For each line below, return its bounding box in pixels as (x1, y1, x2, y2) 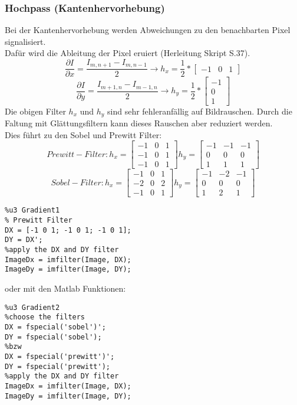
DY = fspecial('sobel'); (5, 332, 102, 341)
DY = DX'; (5, 236, 43, 244)
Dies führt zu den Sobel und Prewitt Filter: (5, 128, 162, 141)
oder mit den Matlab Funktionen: (5, 282, 126, 294)
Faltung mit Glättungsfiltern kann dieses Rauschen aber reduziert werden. (5, 117, 273, 129)
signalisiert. (5, 35, 46, 47)
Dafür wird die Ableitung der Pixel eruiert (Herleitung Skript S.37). (5, 47, 250, 59)
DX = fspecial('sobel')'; (5, 322, 106, 331)
